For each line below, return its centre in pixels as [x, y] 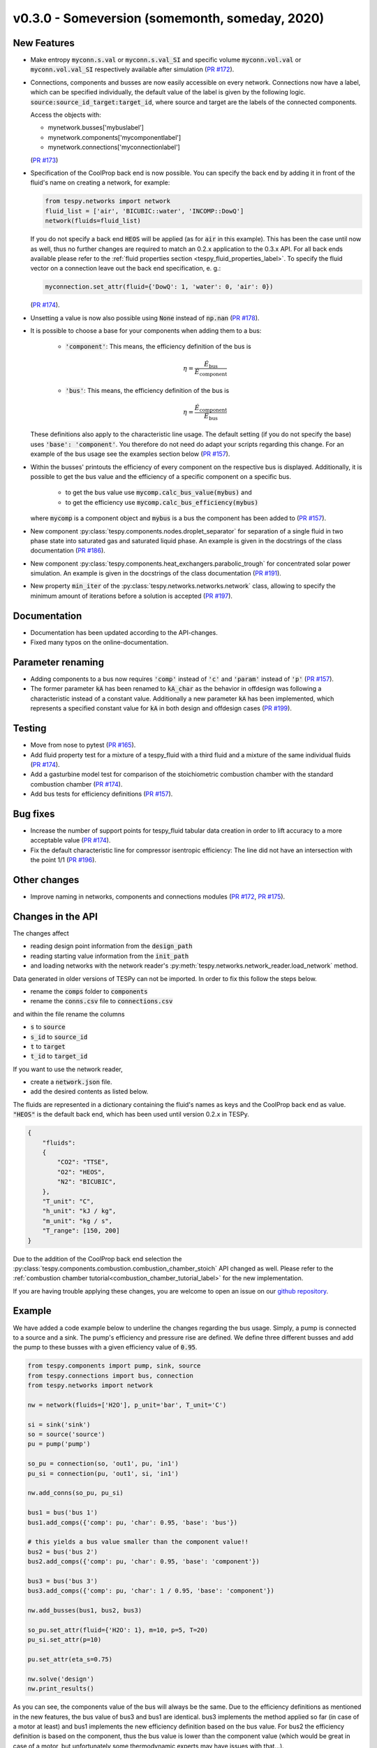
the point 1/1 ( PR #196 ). [64, 860]
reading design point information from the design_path [111, 946]
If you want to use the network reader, [68, 1069]
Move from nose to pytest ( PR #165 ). [83, 745]
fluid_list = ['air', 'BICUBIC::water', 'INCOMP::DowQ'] [145, 211]
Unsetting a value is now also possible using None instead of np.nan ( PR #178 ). [145, 317]
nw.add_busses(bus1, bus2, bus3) [85, 1611]
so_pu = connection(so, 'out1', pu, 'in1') [103, 1464]
